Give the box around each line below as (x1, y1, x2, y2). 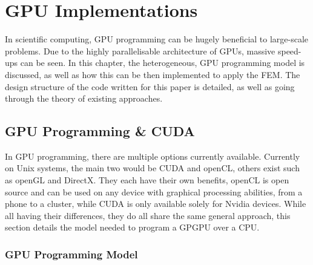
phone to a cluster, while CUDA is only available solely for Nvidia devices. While (5, 197, 306, 210)
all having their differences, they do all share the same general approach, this (5, 209, 291, 221)
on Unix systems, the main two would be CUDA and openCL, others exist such (5, 162, 300, 174)
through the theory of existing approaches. (5, 92, 163, 105)
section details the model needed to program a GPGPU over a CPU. (5, 221, 260, 234)
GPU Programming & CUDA (5, 122, 195, 140)
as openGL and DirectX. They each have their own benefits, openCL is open (5, 174, 289, 186)
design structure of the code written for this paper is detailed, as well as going (5, 80, 295, 93)
